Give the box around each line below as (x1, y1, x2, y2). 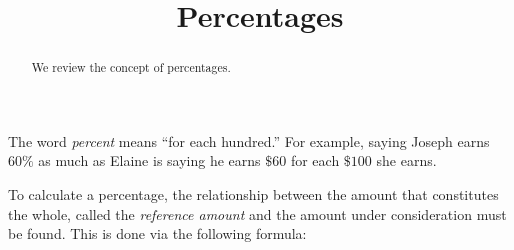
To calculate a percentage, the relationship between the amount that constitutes (8, 184, 499, 205)
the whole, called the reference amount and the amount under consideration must (8, 203, 507, 224)
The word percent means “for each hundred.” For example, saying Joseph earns (8, 130, 490, 151)
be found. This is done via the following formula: (8, 223, 307, 244)
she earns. (376, 150, 437, 171)
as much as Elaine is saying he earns (38, 150, 261, 171)
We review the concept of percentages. (31, 59, 231, 76)
